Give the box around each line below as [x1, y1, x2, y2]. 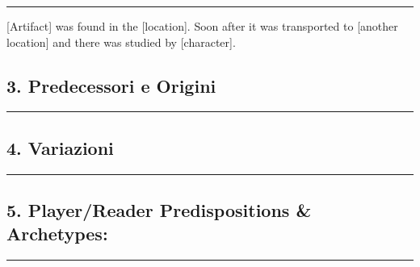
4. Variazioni [6, 135, 114, 160]
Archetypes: [6, 221, 108, 246]
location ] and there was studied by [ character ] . [6, 33, 236, 50]
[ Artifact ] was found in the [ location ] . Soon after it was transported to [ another [6, 18, 398, 34]
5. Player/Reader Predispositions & [6, 197, 312, 222]
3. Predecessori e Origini [6, 73, 216, 98]
